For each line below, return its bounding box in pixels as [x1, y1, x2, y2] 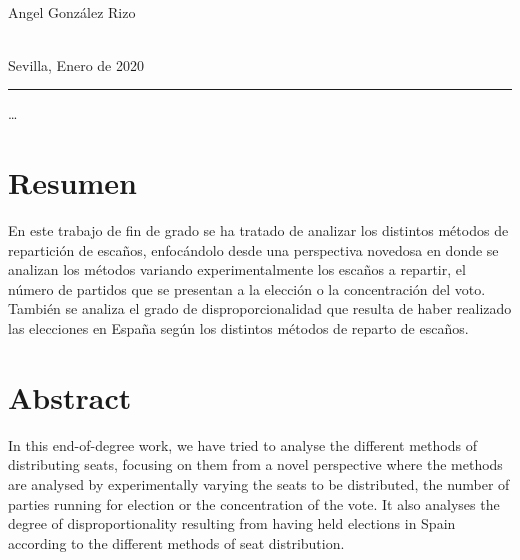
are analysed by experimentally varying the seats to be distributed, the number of [8, 473, 510, 494]
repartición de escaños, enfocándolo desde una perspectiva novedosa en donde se [8, 239, 499, 260]
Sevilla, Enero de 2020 [8, 54, 144, 75]
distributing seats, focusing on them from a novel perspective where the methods [8, 454, 503, 475]
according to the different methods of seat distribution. [8, 532, 345, 553]
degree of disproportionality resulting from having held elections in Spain [8, 513, 456, 534]
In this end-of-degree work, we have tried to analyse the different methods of [8, 434, 477, 455]
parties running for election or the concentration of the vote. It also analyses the [8, 493, 500, 514]
